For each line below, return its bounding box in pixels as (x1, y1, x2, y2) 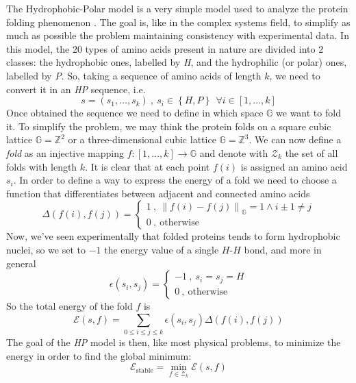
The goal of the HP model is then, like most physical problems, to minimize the (6, 335, 341, 349)
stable (136, 367, 153, 374)
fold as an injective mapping (6, 145, 125, 160)
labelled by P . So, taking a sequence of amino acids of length (6, 68, 262, 82)
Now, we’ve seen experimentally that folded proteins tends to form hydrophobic (6, 229, 340, 243)
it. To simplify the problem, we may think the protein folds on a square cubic (6, 119, 331, 133)
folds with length (6, 159, 77, 173)
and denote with (199, 145, 268, 160)
